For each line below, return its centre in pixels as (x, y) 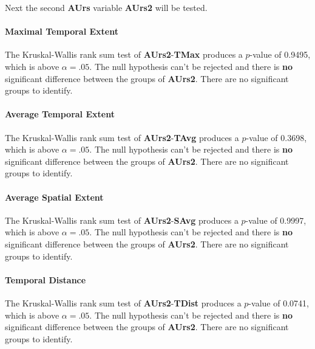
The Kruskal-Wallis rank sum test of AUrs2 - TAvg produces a (122, 137)
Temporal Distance (46, 279)
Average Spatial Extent (54, 197)
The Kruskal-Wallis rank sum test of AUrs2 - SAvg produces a (122, 220)
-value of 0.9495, (280, 54)
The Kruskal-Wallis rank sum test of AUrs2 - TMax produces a (124, 54)
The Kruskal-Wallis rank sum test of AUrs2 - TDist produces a (123, 302)
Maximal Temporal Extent (62, 31)
